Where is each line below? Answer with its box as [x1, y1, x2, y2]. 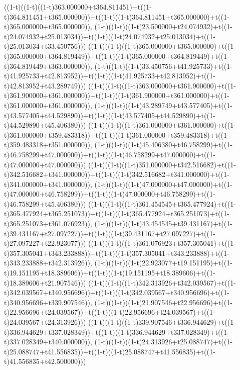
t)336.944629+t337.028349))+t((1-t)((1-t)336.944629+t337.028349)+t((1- [4, 326, 229, 337]
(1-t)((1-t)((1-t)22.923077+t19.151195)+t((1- [94, 257, 232, 268]
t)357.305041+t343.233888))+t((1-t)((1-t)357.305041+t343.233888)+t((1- [4, 247, 229, 258]
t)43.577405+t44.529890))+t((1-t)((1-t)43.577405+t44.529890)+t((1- [4, 110, 215, 120]
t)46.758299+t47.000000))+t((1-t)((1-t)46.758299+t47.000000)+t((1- [4, 149, 215, 159]
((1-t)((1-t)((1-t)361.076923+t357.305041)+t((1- [88, 238, 236, 248]
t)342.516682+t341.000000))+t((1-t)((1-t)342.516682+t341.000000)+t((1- [4, 169, 229, 179]
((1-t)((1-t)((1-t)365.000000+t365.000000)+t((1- [88, 41, 236, 51]
